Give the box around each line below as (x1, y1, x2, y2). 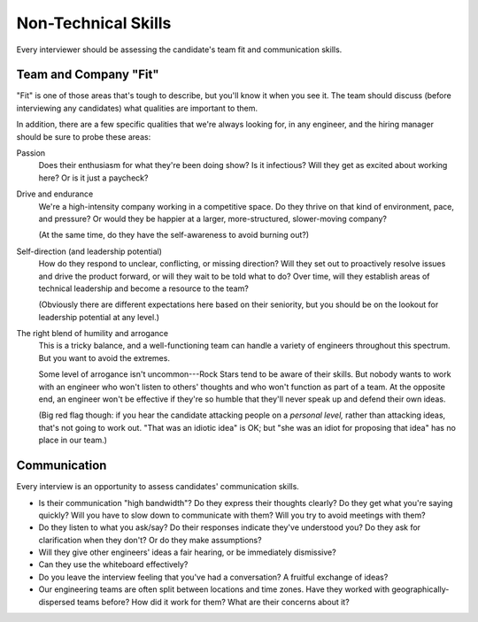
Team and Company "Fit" (16, 67, 159, 82)
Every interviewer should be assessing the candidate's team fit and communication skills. (16, 44, 343, 55)
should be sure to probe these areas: (16, 131, 151, 142)
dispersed (38, 596, 75, 607)
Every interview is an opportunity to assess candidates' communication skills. (16, 481, 300, 492)
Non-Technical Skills (16, 13, 172, 33)
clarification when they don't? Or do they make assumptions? (38, 534, 262, 545)
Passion (16, 148, 46, 158)
